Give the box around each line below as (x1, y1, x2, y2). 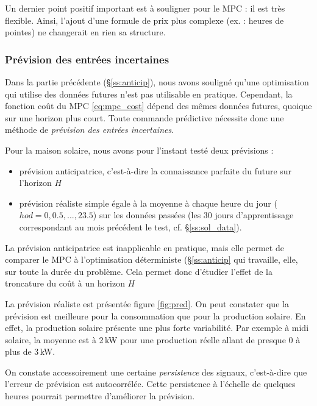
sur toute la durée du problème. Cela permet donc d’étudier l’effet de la (5, 265, 272, 277)
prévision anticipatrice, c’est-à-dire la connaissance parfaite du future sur (19, 164, 292, 177)
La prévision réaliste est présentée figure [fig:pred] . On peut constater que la (5, 297, 289, 310)
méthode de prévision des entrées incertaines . (5, 123, 174, 136)
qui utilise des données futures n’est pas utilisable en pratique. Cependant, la (5, 87, 293, 100)
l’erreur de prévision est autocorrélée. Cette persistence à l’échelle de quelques (5, 377, 296, 390)
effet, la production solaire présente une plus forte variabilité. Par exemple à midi (5, 321, 309, 334)
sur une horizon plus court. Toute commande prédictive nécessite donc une (5, 111, 284, 124)
